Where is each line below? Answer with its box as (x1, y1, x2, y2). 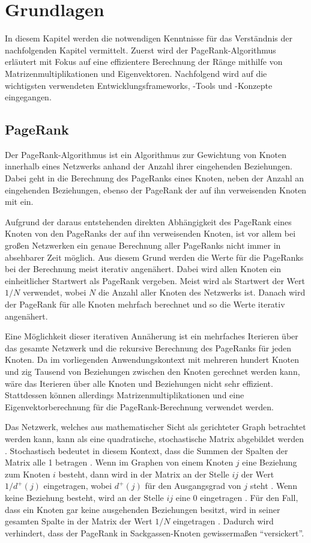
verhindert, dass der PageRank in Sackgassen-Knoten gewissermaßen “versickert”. (5, 526, 304, 539)
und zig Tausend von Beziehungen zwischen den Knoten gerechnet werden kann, (5, 365, 300, 377)
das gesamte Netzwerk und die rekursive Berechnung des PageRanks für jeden (5, 341, 292, 354)
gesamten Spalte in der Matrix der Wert (5, 515, 152, 527)
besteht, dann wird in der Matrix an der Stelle (58, 467, 229, 480)
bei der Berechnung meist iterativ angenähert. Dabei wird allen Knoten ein (5, 262, 281, 275)
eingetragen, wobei (43, 479, 112, 492)
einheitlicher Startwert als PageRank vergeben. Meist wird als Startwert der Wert (5, 274, 305, 287)
